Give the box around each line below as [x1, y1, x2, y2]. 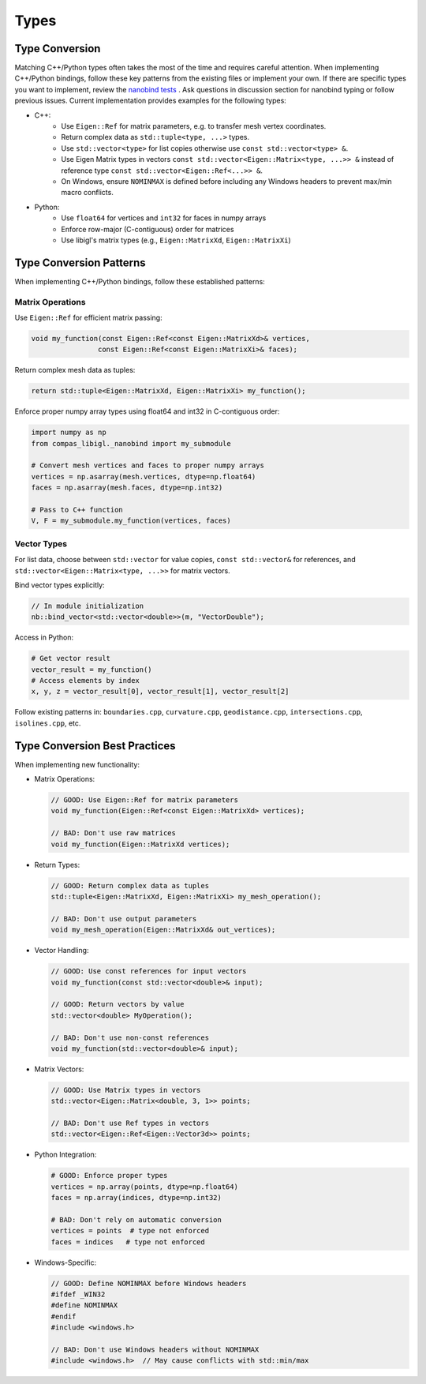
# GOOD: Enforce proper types [50, 1171, 168, 1180]
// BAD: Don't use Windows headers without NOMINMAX [50, 1345, 260, 1354]
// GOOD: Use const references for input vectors [50, 967, 247, 976]
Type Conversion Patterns [14, 256, 146, 269]
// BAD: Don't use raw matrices [50, 829, 177, 838]
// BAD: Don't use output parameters [50, 914, 197, 923]
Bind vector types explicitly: [14, 580, 106, 590]
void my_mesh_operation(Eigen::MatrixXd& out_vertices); [50, 925, 276, 935]
